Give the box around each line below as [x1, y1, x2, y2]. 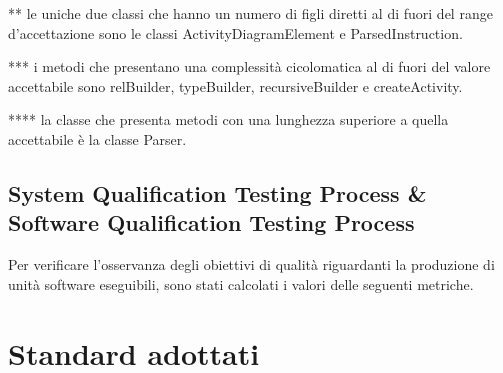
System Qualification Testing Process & [8, 177, 427, 208]
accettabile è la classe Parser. [8, 128, 187, 149]
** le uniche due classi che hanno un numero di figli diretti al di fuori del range [8, 3, 493, 23]
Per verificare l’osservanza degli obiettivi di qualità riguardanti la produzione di [8, 254, 495, 275]
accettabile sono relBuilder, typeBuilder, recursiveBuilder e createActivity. [8, 75, 463, 96]
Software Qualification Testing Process [8, 207, 415, 238]
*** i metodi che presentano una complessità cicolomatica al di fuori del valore [8, 56, 491, 77]
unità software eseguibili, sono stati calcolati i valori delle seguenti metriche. [8, 273, 474, 294]
